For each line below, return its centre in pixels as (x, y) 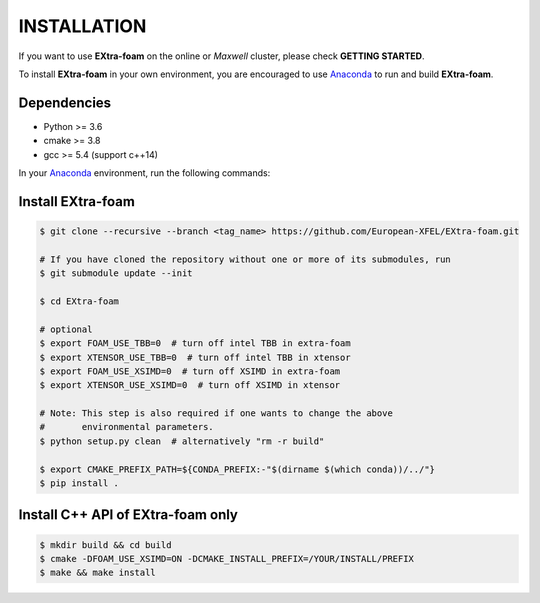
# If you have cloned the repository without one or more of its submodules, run (245, 259)
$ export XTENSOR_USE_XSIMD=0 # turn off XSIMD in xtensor (190, 385)
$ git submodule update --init (116, 273)
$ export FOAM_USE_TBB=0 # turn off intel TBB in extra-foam (195, 343)
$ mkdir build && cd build (105, 544)
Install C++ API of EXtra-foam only (128, 515)
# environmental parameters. (126, 427)
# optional (66, 329)
